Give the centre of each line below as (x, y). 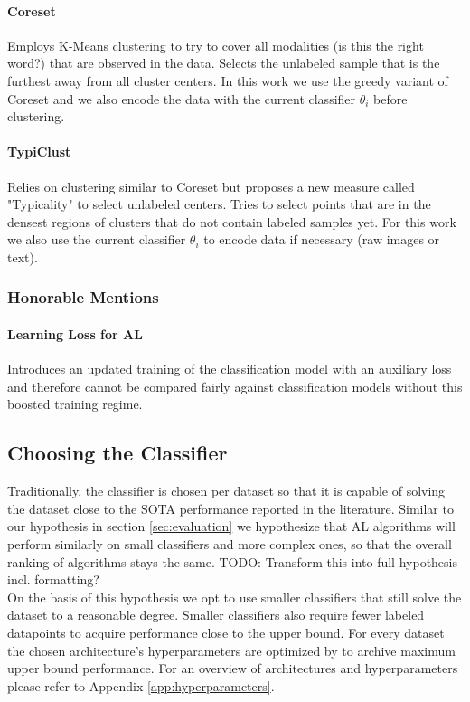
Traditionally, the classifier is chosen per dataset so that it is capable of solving (226, 491)
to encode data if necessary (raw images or (322, 239)
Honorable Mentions (83, 297)
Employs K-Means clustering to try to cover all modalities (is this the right (216, 45)
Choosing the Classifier (117, 453)
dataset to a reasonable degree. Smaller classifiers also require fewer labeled (216, 615)
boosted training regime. (75, 404)
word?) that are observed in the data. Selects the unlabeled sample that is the (224, 63)
